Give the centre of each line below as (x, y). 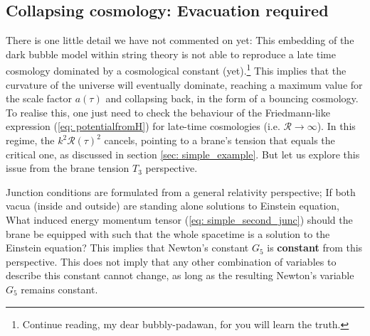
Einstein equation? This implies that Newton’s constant (127, 248)
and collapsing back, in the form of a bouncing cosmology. (232, 98)
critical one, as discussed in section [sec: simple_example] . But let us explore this (183, 154)
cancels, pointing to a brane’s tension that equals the (220, 140)
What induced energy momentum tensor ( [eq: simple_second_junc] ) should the (179, 219)
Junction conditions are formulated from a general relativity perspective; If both (181, 191)
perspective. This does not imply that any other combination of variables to (171, 261)
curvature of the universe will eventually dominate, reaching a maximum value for (184, 84)
